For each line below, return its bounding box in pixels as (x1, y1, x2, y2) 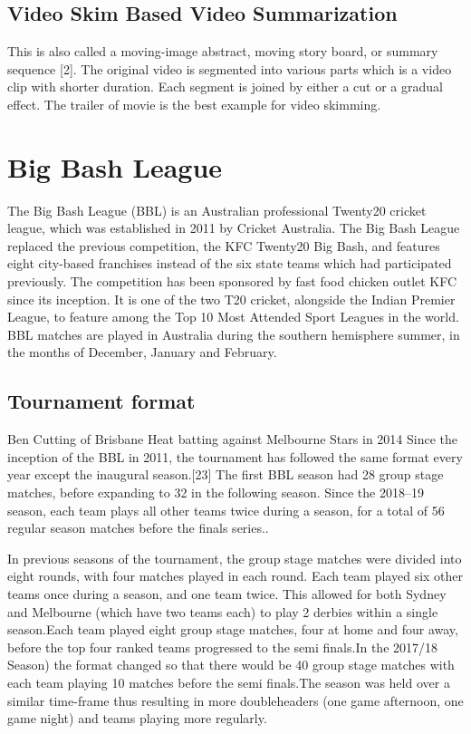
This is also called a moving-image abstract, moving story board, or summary (7, 42, 438, 61)
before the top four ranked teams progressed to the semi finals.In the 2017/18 (7, 637, 438, 656)
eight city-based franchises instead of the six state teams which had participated (7, 254, 452, 273)
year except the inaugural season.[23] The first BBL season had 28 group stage (7, 465, 444, 484)
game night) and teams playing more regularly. (7, 709, 267, 728)
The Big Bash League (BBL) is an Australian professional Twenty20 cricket (7, 200, 427, 219)
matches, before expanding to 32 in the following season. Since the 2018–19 (7, 483, 424, 502)
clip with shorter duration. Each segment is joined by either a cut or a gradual (7, 77, 443, 96)
